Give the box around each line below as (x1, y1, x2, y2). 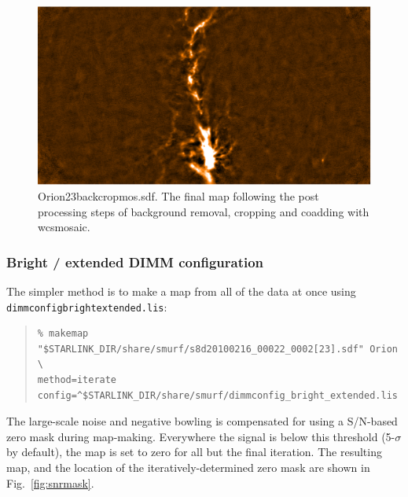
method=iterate (37, 374, 117, 385)
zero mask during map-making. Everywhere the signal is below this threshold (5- (6, 428, 395, 444)
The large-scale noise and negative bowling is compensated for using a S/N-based (6, 413, 398, 429)
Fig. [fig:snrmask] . (6, 474, 94, 491)
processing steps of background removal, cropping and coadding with (38, 203, 369, 219)
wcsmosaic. (38, 219, 90, 235)
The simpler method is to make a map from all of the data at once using (6, 282, 356, 299)
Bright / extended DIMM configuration (6, 252, 264, 271)
